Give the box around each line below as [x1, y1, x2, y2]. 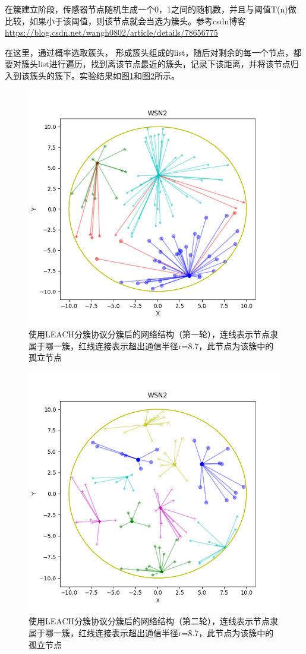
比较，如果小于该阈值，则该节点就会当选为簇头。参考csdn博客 [5, 14, 246, 27]
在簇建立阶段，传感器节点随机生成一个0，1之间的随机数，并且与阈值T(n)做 [5, 3, 296, 15]
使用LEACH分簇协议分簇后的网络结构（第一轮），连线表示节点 [29, 327, 270, 340]
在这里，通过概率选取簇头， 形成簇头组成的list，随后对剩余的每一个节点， [5, 46, 294, 58]
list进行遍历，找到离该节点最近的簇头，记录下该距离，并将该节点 [37, 58, 291, 70]
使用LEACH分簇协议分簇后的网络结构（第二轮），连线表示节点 [29, 615, 270, 627]
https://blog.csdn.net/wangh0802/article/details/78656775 [5, 26, 218, 39]
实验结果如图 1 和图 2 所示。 [79, 69, 179, 81]
